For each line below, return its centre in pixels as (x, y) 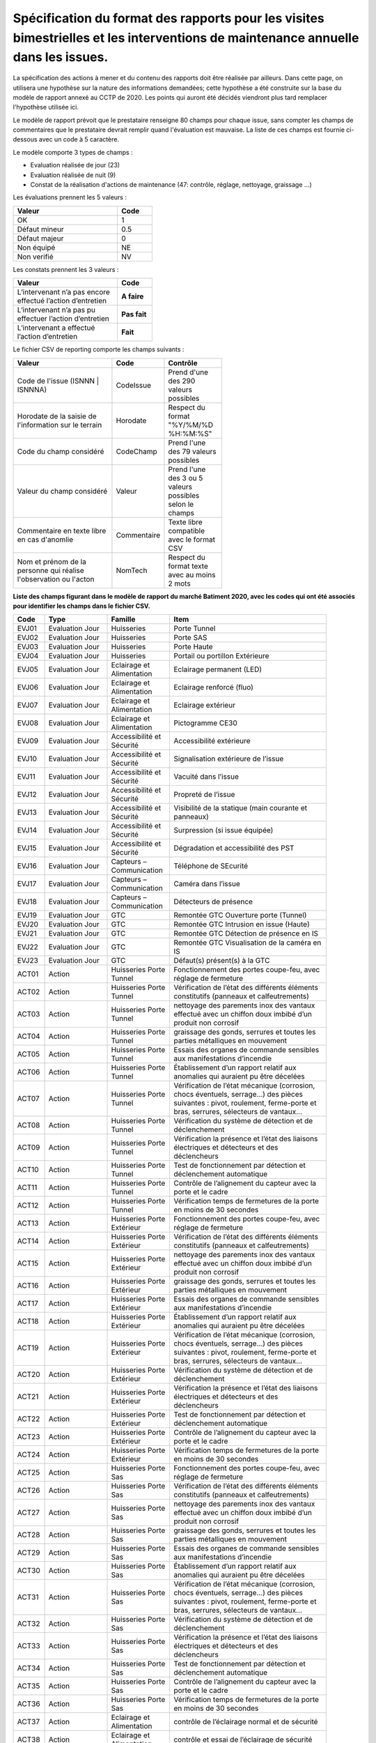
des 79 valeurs (192, 451)
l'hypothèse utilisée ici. (46, 107)
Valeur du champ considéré (62, 491)
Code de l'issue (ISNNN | (58, 381)
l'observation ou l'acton (56, 579)
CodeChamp (136, 451)
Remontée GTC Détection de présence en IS (246, 934)
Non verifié (35, 257)
